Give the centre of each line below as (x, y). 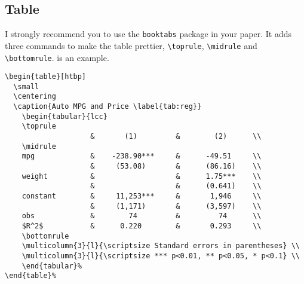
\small (26, 86)
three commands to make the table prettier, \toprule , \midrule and (131, 45)
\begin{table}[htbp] (46, 77)
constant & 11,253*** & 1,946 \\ (142, 196)
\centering (35, 97)
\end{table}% (30, 276)
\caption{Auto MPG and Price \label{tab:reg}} (108, 107)
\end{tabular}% (52, 266)
